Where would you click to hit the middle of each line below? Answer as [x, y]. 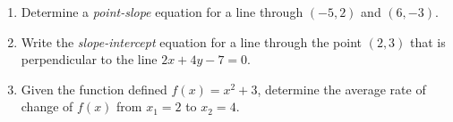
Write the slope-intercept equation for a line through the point [191, 41]
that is [428, 41]
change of [47, 106]
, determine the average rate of [342, 89]
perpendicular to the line [89, 59]
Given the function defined [94, 89]
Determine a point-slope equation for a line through [162, 12]
